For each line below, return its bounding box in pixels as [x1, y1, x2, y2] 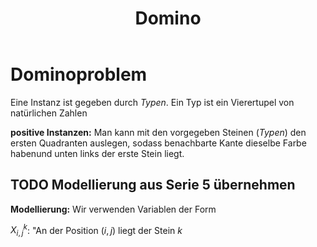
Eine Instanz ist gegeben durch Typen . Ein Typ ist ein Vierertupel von [10, 96, 295, 108]
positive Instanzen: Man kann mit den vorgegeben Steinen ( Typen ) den [10, 126, 307, 138]
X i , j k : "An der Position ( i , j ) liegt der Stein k [10, 222, 183, 239]
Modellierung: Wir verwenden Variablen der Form [10, 203, 217, 215]
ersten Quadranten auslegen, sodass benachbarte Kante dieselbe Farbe [10, 137, 307, 149]
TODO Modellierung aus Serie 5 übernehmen [10, 177, 296, 194]
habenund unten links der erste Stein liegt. [10, 147, 185, 159]
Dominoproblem [10, 63, 148, 86]
